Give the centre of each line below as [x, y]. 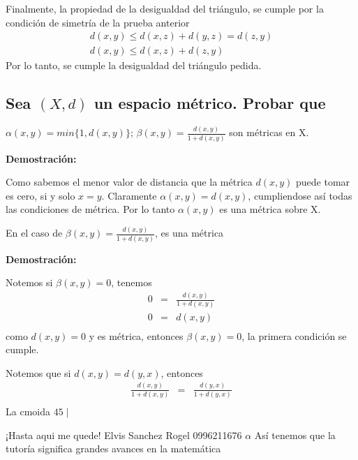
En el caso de [34, 233]
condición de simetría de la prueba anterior [98, 22]
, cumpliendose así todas [300, 195]
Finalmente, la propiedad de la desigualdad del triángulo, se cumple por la [165, 8]
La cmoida [28, 411]
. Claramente [129, 195]
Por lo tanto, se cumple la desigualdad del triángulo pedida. [134, 65]
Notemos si [29, 282]
